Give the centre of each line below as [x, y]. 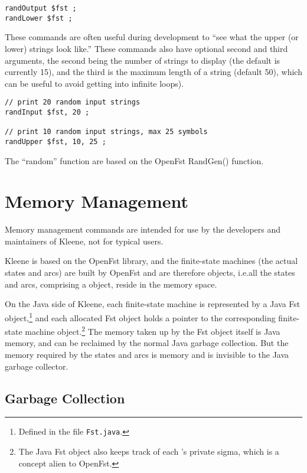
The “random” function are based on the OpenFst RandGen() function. [134, 160]
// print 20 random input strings [73, 102]
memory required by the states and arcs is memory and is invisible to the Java [147, 354]
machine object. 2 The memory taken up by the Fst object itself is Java [153, 330]
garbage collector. [37, 366]
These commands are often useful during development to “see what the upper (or [152, 37]
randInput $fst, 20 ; [47, 112]
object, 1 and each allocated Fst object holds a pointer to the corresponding [140, 317]
